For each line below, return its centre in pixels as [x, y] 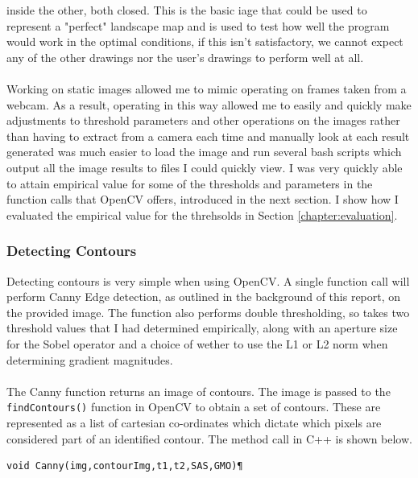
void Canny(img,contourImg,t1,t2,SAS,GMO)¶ [125, 466]
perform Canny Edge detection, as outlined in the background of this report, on [204, 297]
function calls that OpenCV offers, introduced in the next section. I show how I [203, 199]
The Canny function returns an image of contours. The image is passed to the [199, 391]
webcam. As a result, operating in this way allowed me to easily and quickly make [209, 104]
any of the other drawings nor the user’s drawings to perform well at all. [185, 57]
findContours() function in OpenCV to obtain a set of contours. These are [194, 407]
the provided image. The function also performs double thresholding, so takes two [208, 312]
